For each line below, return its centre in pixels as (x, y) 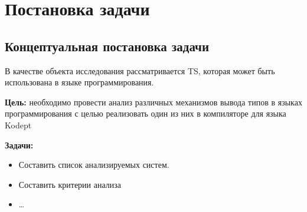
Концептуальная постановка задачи (107, 46)
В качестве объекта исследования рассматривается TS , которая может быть (140, 70)
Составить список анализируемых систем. (94, 165)
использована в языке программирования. (79, 82)
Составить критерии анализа (70, 184)
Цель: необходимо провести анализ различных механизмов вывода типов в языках (153, 102)
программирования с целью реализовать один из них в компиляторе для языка (146, 113)
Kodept (18, 125)
